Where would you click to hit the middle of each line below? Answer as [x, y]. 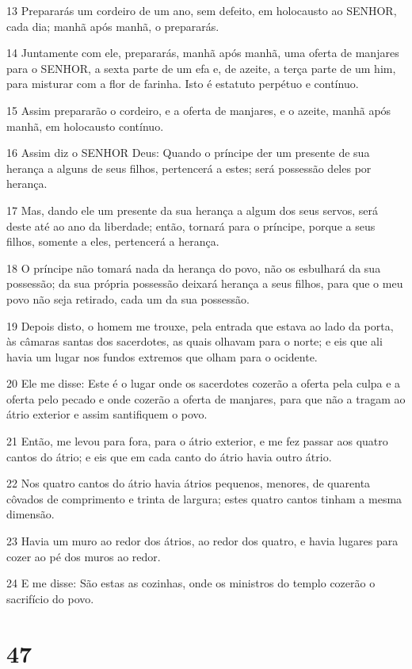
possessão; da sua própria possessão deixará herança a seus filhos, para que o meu [205, 283]
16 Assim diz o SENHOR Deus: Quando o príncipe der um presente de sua [188, 153]
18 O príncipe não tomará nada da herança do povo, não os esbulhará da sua [194, 268]
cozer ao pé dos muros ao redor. [84, 556]
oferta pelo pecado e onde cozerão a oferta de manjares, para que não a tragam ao [206, 398]
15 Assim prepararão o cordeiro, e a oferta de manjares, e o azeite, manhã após [199, 110]
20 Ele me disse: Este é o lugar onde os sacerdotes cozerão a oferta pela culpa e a [204, 383]
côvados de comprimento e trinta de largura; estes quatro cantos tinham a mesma [204, 498]
